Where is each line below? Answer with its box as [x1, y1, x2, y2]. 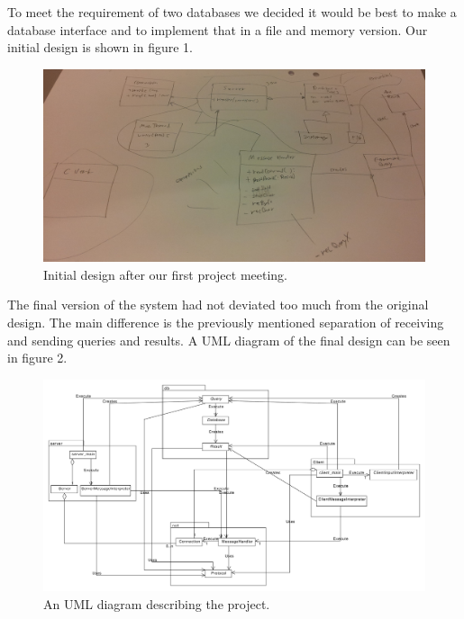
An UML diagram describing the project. [43, 595, 270, 614]
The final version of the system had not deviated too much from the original [7, 295, 429, 314]
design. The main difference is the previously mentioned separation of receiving [7, 313, 444, 332]
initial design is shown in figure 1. [7, 38, 194, 57]
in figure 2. [7, 348, 68, 367]
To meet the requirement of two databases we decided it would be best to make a [7, 3, 457, 21]
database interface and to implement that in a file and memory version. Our [7, 20, 428, 39]
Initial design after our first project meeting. [43, 265, 287, 283]
